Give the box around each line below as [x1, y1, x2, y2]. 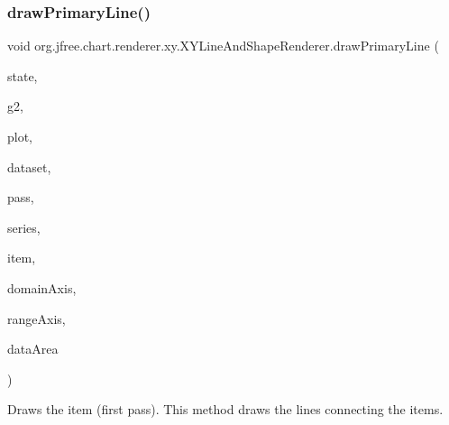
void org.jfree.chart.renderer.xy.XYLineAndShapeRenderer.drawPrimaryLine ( [7, 36, 439, 55]
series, [7, 217, 41, 236]
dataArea [7, 339, 59, 358]
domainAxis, [7, 278, 77, 297]
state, [7, 66, 38, 85]
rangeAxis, [7, 309, 66, 328]
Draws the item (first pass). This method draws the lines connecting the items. [7, 400, 444, 419]
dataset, [7, 157, 51, 176]
